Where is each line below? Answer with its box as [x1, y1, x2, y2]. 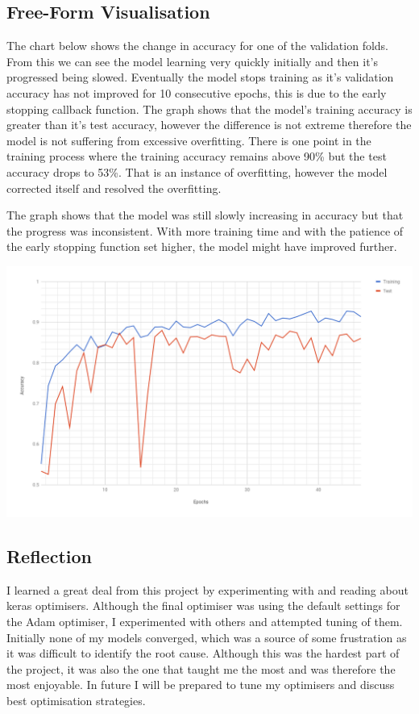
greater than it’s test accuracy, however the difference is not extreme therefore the [6, 116, 412, 133]
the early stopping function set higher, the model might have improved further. [6, 238, 397, 255]
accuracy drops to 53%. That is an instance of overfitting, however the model [6, 163, 388, 180]
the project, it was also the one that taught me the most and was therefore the [6, 660, 396, 677]
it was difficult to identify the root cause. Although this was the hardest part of [6, 645, 400, 662]
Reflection [6, 543, 92, 568]
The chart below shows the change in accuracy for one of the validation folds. [6, 37, 388, 54]
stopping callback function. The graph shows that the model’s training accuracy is [6, 100, 413, 117]
